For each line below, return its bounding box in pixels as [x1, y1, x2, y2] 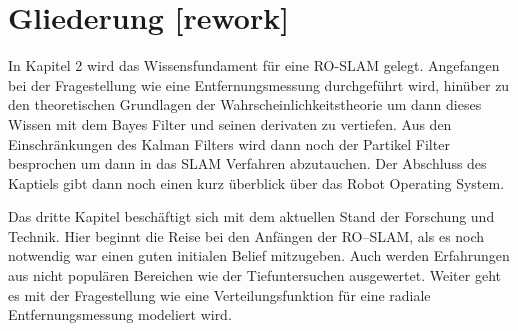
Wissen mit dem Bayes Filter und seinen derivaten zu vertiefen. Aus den [8, 113, 452, 134]
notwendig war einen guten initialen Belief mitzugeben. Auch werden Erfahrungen [8, 245, 510, 266]
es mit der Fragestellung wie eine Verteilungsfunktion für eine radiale [8, 284, 431, 305]
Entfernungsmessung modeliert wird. [8, 304, 232, 325]
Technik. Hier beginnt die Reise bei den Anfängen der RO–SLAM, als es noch [8, 225, 485, 246]
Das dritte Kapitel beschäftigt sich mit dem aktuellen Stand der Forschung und [8, 206, 495, 227]
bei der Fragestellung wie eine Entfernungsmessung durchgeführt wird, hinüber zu [8, 74, 510, 95]
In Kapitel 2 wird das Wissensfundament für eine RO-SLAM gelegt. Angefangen [8, 55, 500, 76]
